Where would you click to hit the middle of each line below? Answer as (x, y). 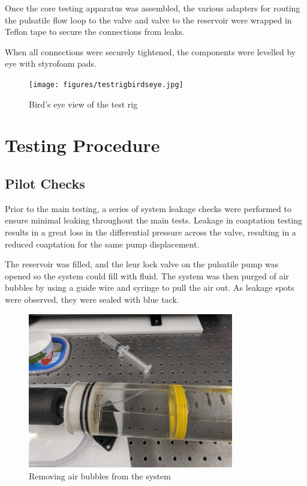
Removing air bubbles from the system (100, 475)
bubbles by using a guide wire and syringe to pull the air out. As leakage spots (150, 287)
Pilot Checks (45, 183)
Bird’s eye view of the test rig (83, 104)
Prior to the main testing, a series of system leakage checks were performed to (148, 208)
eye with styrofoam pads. (51, 63)
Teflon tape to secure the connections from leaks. (95, 32)
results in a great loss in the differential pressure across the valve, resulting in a (151, 232)
